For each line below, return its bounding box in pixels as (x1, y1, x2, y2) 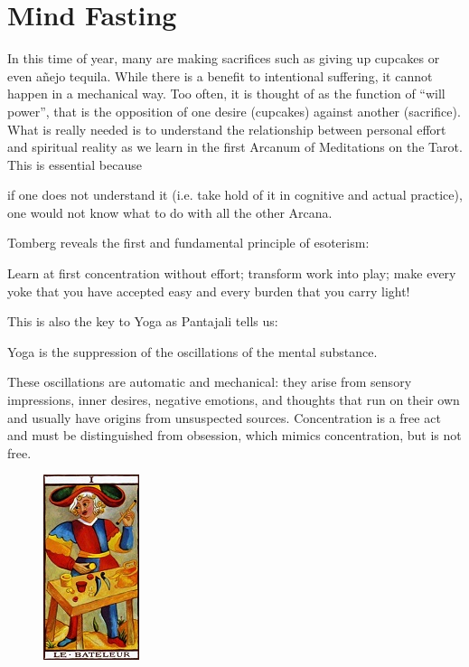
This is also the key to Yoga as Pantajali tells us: (7, 312, 278, 331)
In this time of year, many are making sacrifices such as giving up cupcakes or (7, 49, 440, 68)
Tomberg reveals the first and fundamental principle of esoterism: (7, 233, 370, 252)
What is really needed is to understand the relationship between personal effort (7, 119, 446, 138)
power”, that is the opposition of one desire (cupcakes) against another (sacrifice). (7, 101, 461, 120)
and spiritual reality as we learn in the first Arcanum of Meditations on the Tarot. (7, 137, 463, 156)
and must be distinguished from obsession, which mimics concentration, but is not (7, 426, 462, 445)
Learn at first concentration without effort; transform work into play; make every (7, 264, 456, 283)
